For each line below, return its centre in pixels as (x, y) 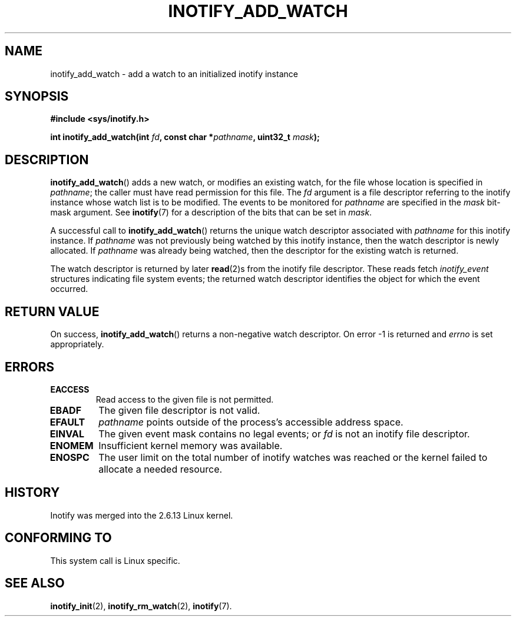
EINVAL (67, 434)
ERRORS (30, 367)
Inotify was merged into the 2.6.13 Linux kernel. (142, 515)
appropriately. (77, 344)
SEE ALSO (35, 583)
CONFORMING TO (58, 538)
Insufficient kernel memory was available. (191, 445)
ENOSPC (70, 457)
